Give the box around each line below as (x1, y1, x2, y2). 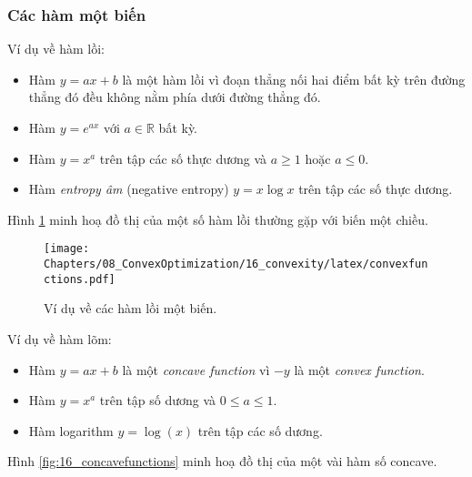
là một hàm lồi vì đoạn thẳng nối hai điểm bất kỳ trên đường (122, 69, 466, 88)
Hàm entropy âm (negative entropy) (28, 179, 229, 198)
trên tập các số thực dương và (99, 148, 267, 167)
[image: (44, 242, 90, 256)
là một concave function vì (122, 360, 270, 379)
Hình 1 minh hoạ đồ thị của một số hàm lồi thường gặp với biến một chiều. (7, 209, 428, 228)
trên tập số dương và (99, 391, 216, 410)
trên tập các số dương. (197, 421, 323, 440)
